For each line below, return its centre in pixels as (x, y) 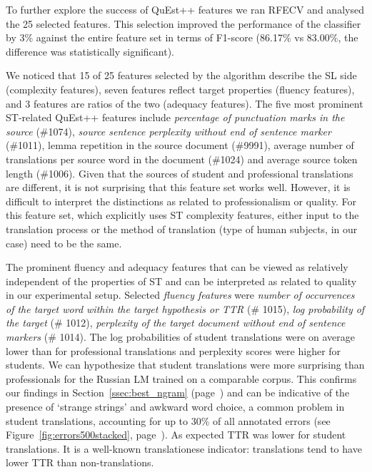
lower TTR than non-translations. (80, 462)
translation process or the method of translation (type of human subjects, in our (182, 229)
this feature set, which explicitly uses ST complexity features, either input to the (182, 215)
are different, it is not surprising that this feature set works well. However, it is (178, 187)
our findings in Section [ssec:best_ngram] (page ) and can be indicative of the (178, 393)
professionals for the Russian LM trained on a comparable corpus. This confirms (181, 378)
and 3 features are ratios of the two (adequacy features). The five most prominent (185, 103)
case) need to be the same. (64, 243)
